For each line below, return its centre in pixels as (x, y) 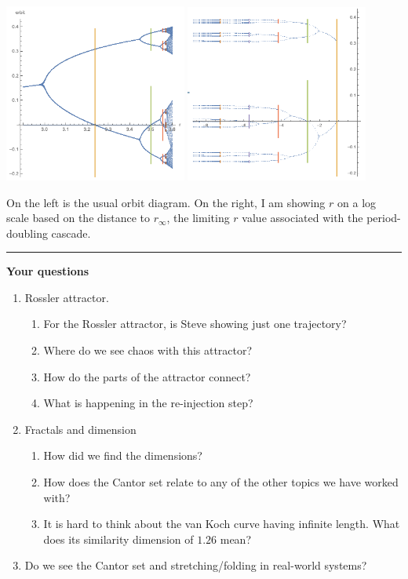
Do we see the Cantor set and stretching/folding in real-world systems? (196, 565)
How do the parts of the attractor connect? (147, 376)
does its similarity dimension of (118, 539)
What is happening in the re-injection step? (148, 403)
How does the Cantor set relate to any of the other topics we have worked (221, 482)
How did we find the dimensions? (123, 455)
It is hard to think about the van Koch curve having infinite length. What (222, 524)
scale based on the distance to (78, 218)
